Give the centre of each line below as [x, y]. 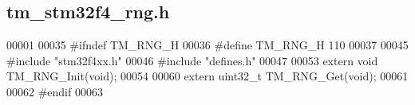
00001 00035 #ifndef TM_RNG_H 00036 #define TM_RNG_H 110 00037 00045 [207, 45]
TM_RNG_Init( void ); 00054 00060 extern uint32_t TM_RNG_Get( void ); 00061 [207, 76]
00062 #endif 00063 [55, 91]
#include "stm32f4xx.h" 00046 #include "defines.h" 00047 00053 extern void [192, 60]
